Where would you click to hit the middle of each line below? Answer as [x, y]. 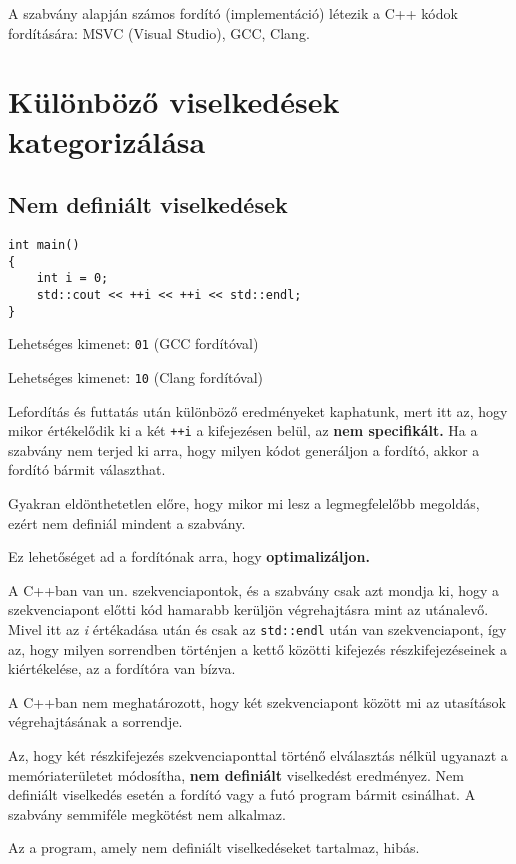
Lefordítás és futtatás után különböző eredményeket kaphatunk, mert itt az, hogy [258, 410]
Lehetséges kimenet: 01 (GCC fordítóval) [133, 343]
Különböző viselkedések [174, 101]
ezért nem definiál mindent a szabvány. [127, 522]
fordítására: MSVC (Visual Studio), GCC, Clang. [159, 32]
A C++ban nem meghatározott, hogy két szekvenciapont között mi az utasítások [257, 701]
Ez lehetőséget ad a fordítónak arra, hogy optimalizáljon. [189, 556]
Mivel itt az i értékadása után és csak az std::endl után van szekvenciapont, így [257, 628]
